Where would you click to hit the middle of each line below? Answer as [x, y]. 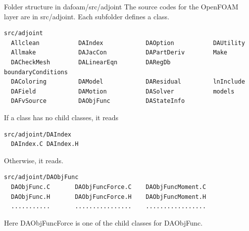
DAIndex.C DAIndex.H [45, 144]
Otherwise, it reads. [34, 160]
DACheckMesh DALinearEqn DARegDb [91, 62]
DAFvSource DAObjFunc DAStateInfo [98, 101]
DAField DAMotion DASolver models [123, 91]
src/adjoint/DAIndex [38, 134]
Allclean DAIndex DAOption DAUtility [128, 43]
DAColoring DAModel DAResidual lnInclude [128, 82]
